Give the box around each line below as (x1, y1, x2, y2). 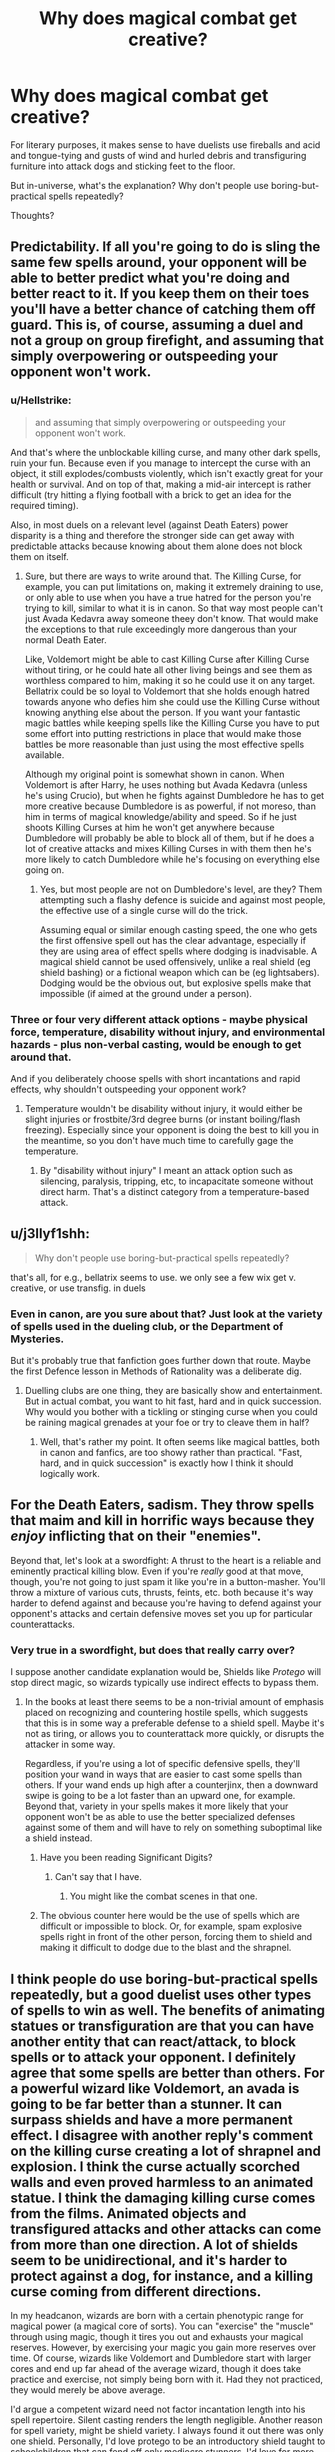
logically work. (39, 1468, 100, 1480)
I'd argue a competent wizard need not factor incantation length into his (10, 2403, 306, 2415)
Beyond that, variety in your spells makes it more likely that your (24, 1800, 289, 1812)
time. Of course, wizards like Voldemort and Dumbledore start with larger (10, 2352, 312, 2364)
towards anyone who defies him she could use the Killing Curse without (24, 695, 320, 707)
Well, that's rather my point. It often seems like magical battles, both (39, 1436, 320, 1448)
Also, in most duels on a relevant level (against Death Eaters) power (10, 518, 289, 531)
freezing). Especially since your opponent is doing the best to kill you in (24, 1123, 320, 1136)
